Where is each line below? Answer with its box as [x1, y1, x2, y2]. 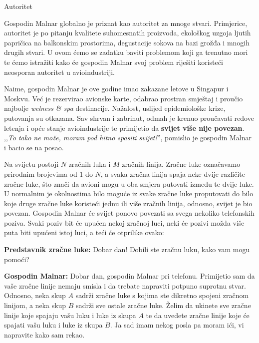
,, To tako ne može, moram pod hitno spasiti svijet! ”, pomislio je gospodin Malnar [4, 132, 252, 143]
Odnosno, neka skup [4, 290, 66, 301]
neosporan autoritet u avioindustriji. [4, 66, 115, 77]
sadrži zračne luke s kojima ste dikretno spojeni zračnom [75, 290, 249, 301]
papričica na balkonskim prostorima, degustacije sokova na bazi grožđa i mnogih [4, 37, 250, 47]
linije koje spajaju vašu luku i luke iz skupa [4, 310, 136, 320]
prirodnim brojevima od [4, 168, 77, 179]
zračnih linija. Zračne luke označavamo [122, 159, 241, 169]
